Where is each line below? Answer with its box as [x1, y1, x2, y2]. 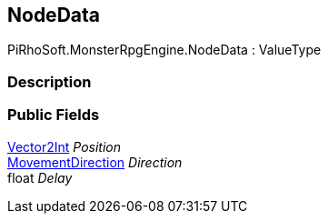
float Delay [7, 169, 73, 186]
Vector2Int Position [7, 138, 122, 155]
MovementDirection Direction [7, 154, 183, 170]
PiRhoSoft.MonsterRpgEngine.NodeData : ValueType [7, 42, 322, 58]
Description [7, 72, 92, 91]
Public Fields [7, 105, 100, 125]
